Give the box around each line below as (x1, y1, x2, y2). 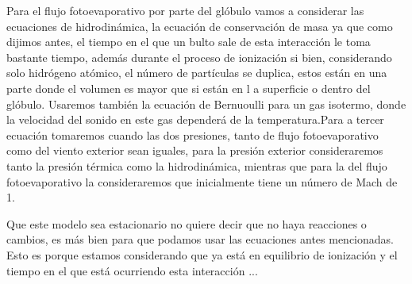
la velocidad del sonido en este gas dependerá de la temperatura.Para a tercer (6, 111, 384, 128)
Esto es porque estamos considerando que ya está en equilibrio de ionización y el (6, 246, 398, 263)
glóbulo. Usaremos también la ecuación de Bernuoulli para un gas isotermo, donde (6, 95, 406, 112)
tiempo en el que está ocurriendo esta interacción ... (6, 262, 258, 278)
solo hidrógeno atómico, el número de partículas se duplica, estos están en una (6, 64, 387, 81)
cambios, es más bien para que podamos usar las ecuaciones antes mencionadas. (6, 231, 394, 248)
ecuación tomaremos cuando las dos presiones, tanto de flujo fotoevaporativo (6, 126, 379, 143)
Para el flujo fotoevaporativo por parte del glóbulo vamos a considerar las (6, 2, 364, 18)
